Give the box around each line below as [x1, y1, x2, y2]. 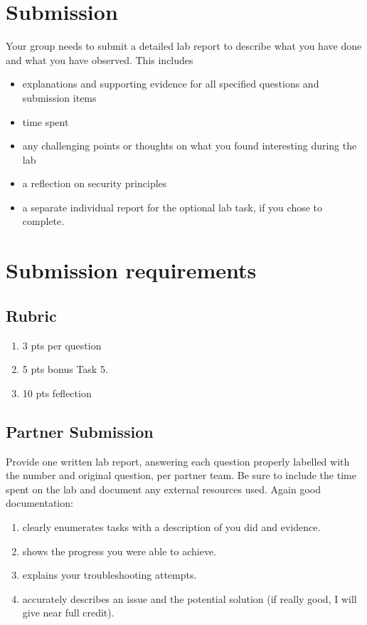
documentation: [6, 495, 73, 510]
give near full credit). [22, 605, 115, 620]
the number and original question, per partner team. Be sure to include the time [6, 468, 356, 483]
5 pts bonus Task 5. [22, 362, 108, 377]
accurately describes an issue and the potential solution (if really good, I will [22, 591, 357, 606]
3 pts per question [22, 337, 102, 352]
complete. [22, 214, 65, 229]
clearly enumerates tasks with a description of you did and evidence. [22, 520, 321, 534]
